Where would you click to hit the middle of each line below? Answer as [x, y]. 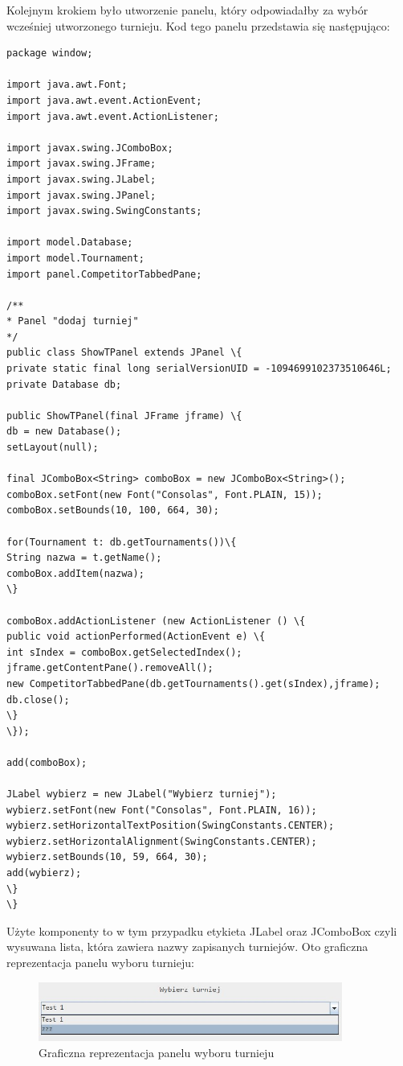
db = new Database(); [64, 432]
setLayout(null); [53, 448]
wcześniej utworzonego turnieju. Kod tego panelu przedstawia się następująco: [198, 25]
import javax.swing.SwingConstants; [104, 211]
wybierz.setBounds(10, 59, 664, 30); [107, 857]
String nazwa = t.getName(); [84, 558]
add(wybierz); [44, 873]
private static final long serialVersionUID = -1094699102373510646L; [199, 369]
